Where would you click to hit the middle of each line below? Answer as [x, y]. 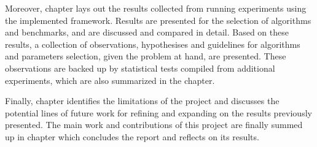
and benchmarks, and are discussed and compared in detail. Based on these [147, 32]
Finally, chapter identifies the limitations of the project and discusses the [142, 101]
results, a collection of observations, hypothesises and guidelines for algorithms [153, 44]
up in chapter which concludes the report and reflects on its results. [132, 136]
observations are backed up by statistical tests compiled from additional [140, 68]
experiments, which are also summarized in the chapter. [110, 80]
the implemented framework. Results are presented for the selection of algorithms [158, 20]
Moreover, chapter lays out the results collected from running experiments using [156, 8]
